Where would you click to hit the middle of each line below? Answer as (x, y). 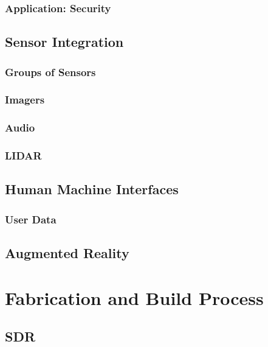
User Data (31, 219)
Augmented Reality (67, 253)
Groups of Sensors (50, 72)
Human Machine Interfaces (92, 189)
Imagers (25, 100)
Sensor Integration (64, 42)
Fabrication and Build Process (134, 297)
